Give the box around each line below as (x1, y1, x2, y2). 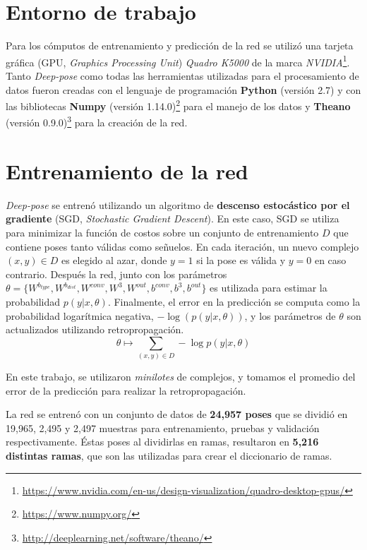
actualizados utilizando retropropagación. (6, 322, 184, 337)
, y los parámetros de (244, 308, 336, 323)
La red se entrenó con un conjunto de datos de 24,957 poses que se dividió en (6, 407, 348, 422)
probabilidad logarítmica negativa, (6, 308, 154, 323)
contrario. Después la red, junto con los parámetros (6, 266, 227, 281)
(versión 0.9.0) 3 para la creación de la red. (6, 113, 188, 130)
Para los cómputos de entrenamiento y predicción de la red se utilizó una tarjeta (6, 38, 354, 53)
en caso (314, 253, 347, 268)
